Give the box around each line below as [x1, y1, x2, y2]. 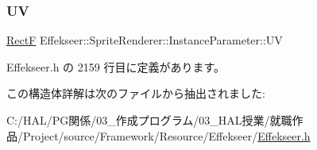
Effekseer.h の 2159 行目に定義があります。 [6, 58, 226, 75]
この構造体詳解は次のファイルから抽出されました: [6, 85, 265, 102]
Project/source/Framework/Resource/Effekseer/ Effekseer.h [22, 127, 311, 144]
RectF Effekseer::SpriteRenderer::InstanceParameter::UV [6, 32, 283, 48]
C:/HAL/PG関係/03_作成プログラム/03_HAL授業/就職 [6, 112, 292, 128]
